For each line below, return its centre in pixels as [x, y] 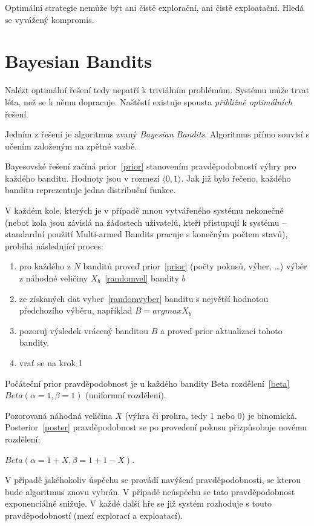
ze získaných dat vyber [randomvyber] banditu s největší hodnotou [144, 298]
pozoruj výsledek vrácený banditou [84, 330]
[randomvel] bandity [142, 278]
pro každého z [45, 266]
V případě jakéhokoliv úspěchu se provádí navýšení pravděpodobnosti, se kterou [153, 480]
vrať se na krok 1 [51, 363]
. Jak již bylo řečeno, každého [236, 178]
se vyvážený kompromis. [50, 19]
